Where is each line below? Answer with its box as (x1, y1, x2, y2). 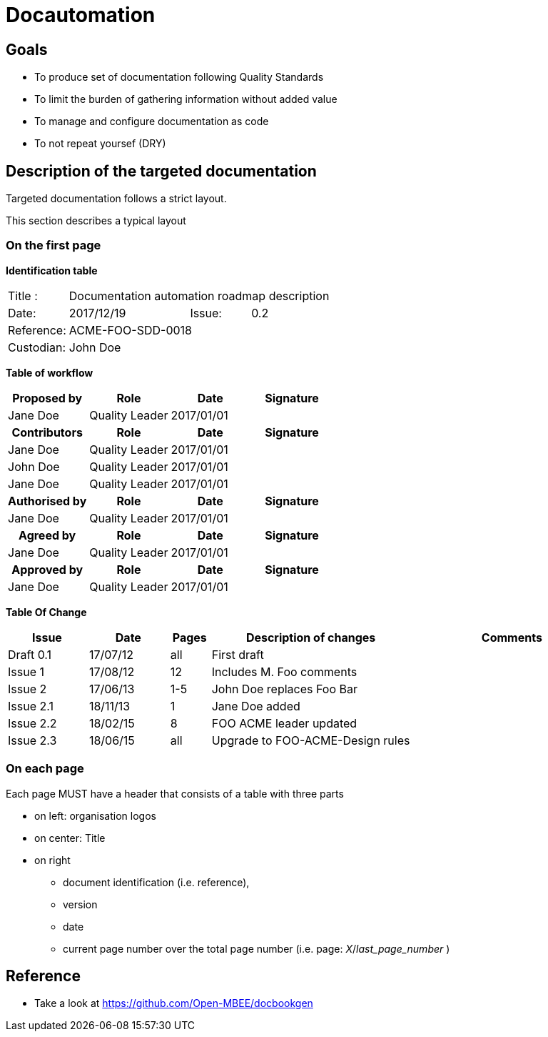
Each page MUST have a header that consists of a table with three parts (6, 787, 344, 800)
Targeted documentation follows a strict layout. (6, 192, 227, 205)
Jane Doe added (211, 698, 300, 713)
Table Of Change (6, 605, 87, 618)
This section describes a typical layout (6, 214, 186, 227)
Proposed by (12, 390, 83, 405)
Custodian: (8, 339, 66, 354)
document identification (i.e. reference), (63, 875, 250, 888)
